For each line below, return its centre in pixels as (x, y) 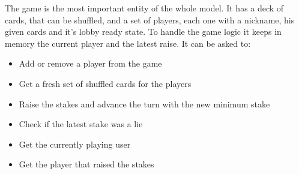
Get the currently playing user (75, 144)
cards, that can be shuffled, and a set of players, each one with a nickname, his (150, 19)
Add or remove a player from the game (90, 63)
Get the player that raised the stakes (86, 164)
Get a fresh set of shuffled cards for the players (105, 83)
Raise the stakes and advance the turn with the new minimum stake (144, 103)
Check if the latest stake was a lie (81, 124)
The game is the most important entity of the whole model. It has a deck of (144, 8)
